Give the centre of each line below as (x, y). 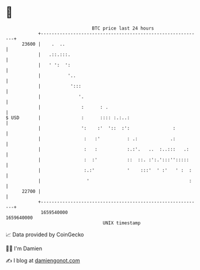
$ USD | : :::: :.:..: (68, 118)
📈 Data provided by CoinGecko (45, 235)
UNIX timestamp (122, 223)
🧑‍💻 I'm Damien (24, 248)
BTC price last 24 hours (123, 28)
